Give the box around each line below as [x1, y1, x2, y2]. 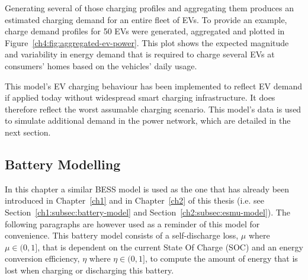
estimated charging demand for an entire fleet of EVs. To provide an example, [5, 13, 287, 25]
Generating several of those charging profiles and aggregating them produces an [5, 2, 294, 14]
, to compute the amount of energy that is [145, 252, 298, 265]
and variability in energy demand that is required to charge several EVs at [5, 48, 275, 60]
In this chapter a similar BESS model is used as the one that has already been [5, 182, 290, 195]
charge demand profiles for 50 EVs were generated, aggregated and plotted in [5, 25, 285, 37]
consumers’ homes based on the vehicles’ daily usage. [5, 59, 197, 72]
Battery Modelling [5, 155, 121, 173]
